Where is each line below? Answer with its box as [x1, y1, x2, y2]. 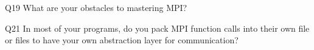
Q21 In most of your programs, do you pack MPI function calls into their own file [5, 21, 310, 34]
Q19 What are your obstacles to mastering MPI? [5, 1, 187, 13]
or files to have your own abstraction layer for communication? [5, 34, 239, 46]
